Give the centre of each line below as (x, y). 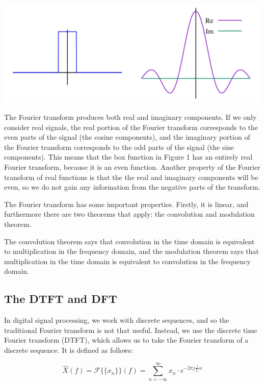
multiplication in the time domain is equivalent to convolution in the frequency (127, 261)
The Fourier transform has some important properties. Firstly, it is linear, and (126, 204)
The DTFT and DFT (61, 299)
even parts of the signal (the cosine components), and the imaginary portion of (127, 137)
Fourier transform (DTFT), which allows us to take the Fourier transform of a (126, 340)
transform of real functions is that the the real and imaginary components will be (131, 177)
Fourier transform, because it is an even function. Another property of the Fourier (132, 166)
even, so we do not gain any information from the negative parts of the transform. (132, 187)
